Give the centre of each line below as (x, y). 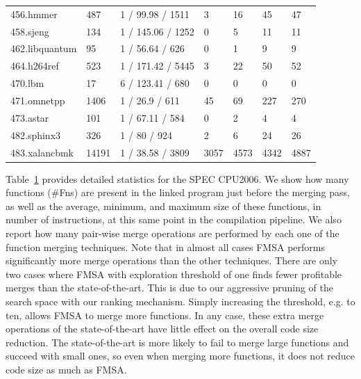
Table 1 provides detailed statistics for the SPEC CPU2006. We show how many (177, 178)
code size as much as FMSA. (66, 369)
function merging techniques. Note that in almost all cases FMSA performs (165, 247)
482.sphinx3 (36, 135)
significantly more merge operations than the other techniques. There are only (172, 260)
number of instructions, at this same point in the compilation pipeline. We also (174, 219)
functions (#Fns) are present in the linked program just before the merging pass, (178, 192)
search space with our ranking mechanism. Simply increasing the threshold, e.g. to (180, 301)
